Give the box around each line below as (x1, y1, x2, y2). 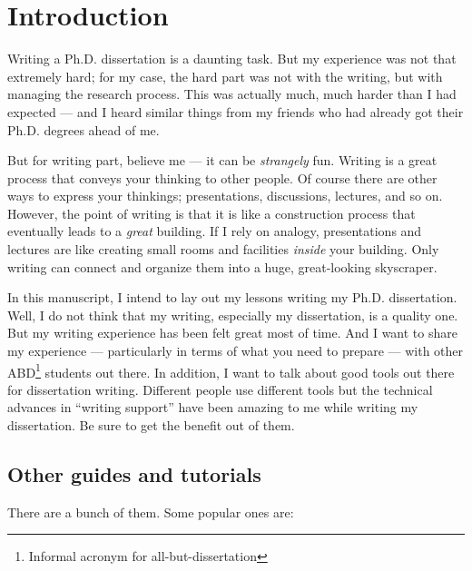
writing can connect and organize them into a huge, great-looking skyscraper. (7, 257, 438, 276)
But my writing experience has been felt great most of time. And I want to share (7, 323, 457, 342)
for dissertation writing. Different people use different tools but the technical (7, 379, 433, 399)
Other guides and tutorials (7, 460, 261, 488)
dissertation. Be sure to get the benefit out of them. (7, 416, 295, 435)
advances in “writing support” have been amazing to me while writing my (7, 398, 418, 417)
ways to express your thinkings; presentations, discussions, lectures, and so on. (7, 186, 443, 205)
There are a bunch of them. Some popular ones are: (7, 502, 294, 521)
